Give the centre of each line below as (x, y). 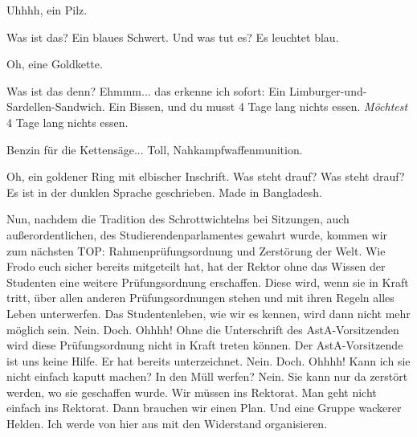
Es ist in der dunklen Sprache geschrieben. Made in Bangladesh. (164, 192)
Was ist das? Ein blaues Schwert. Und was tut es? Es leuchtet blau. (173, 37)
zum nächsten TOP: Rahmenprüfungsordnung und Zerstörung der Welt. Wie (196, 250)
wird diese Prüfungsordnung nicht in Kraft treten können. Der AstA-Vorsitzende (205, 345)
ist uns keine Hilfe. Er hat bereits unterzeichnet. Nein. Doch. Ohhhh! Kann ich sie (208, 360)
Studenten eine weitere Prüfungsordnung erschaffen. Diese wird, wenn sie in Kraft (208, 282)
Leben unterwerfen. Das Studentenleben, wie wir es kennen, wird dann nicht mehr (208, 313)
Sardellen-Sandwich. (56, 106)
